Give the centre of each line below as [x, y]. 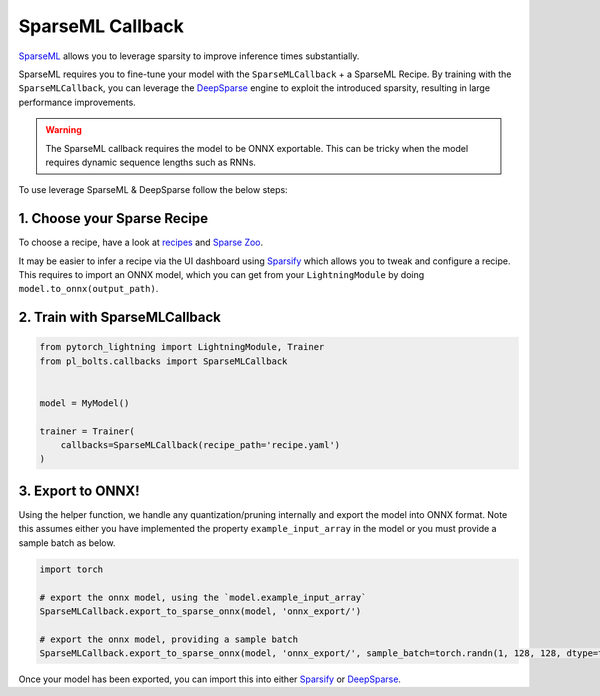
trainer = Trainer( [87, 431]
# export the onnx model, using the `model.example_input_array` [203, 597]
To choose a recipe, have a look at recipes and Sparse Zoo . [141, 242]
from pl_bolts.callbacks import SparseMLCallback [163, 361]
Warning [63, 130]
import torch [71, 569]
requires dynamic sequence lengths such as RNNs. [151, 162]
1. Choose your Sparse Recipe [113, 218]
